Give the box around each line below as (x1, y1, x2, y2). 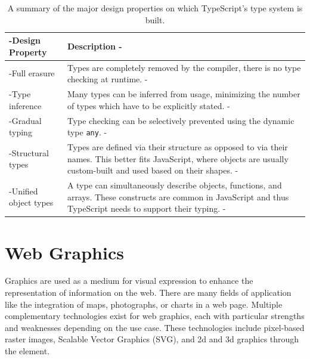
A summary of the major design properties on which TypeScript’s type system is (7, 2, 303, 14)
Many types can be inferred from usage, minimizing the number (67, 88, 300, 100)
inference (9, 99, 42, 112)
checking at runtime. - (67, 73, 148, 85)
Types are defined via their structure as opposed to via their (67, 141, 288, 153)
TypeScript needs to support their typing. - (67, 202, 226, 215)
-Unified (9, 184, 38, 197)
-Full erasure (9, 67, 55, 79)
